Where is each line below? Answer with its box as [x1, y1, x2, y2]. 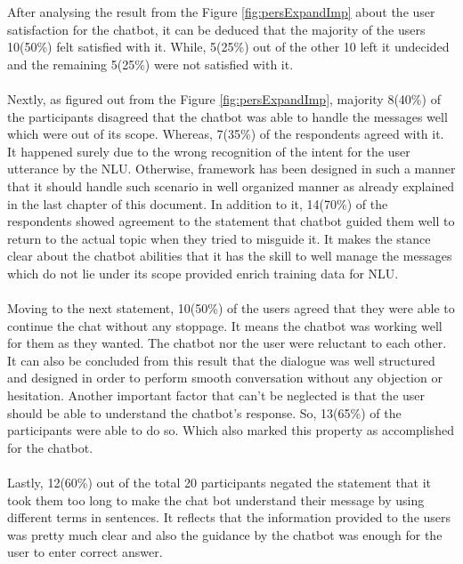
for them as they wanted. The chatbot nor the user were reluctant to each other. [7, 334, 447, 352]
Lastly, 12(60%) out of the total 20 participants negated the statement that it [7, 473, 432, 492]
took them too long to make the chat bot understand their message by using [7, 490, 425, 509]
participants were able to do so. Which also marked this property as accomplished [7, 421, 454, 439]
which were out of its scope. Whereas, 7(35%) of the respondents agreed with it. [7, 125, 444, 143]
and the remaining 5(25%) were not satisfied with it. [7, 54, 294, 73]
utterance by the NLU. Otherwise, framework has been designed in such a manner [7, 159, 456, 178]
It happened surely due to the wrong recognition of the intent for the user [7, 141, 410, 160]
